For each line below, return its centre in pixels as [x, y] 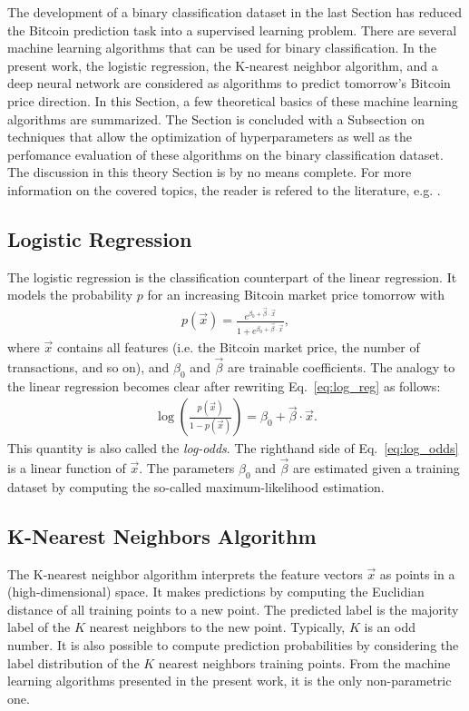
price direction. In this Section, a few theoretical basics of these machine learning [233, 100]
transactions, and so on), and [88, 366]
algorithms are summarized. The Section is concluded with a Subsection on [216, 118]
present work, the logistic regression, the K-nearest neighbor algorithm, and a [223, 65]
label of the [39, 627]
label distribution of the [73, 662]
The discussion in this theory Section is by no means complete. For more [210, 172]
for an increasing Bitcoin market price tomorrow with [296, 295]
